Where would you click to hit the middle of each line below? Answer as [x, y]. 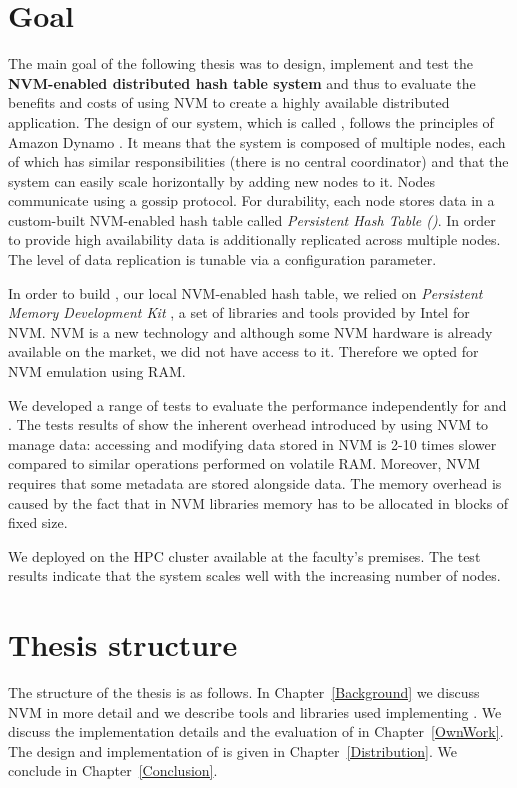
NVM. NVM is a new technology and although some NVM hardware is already [250, 331]
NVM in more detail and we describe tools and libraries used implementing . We [255, 711]
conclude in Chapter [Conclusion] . [113, 770]
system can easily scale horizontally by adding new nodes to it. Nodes [222, 180]
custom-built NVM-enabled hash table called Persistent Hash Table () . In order [252, 219]
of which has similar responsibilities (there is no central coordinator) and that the [258, 161]
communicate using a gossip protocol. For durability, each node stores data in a [251, 200]
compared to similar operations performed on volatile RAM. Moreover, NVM [244, 463]
